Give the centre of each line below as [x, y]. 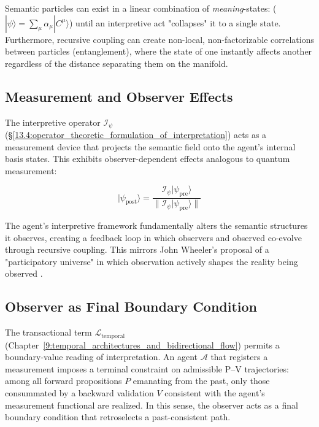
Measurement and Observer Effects [119, 96]
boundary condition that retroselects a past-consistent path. [118, 417]
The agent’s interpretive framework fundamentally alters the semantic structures [156, 225]
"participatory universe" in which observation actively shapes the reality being [152, 261]
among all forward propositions [63, 381]
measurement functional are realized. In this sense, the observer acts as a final [152, 405]
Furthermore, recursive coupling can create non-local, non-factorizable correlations [159, 39]
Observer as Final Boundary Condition [131, 306]
